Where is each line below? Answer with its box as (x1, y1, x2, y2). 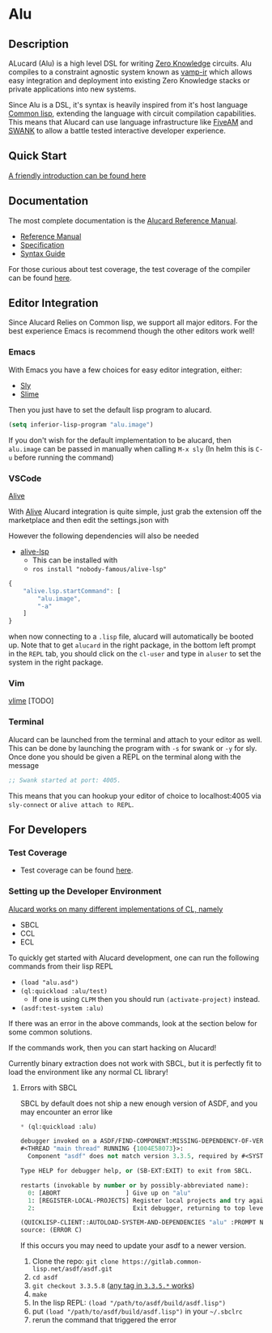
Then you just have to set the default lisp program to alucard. (8, 405, 212, 414)
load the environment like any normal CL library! (8, 1067, 168, 1076)
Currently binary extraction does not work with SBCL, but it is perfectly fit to (8, 1058, 261, 1068)
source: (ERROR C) (19, 1226, 83, 1234)
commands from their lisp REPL (8, 961, 113, 971)
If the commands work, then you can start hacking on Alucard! (8, 1042, 217, 1052)
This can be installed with (32, 555, 118, 565)
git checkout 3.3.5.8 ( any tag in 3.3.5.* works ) (32, 1280, 195, 1291)
